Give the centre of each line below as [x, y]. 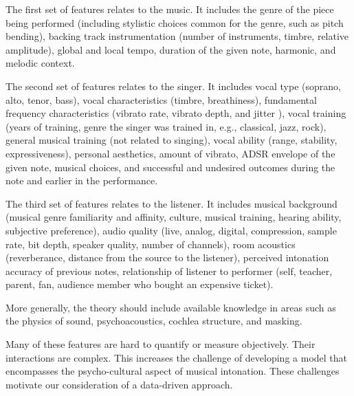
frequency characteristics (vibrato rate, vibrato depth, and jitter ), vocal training [176, 113]
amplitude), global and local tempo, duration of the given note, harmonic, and [171, 49]
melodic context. [40, 63]
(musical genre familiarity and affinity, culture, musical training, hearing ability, [174, 217]
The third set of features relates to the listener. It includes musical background [172, 203]
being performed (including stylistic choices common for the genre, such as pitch [175, 22]
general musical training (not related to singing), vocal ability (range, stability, [172, 140]
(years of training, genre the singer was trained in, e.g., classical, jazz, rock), [166, 126]
